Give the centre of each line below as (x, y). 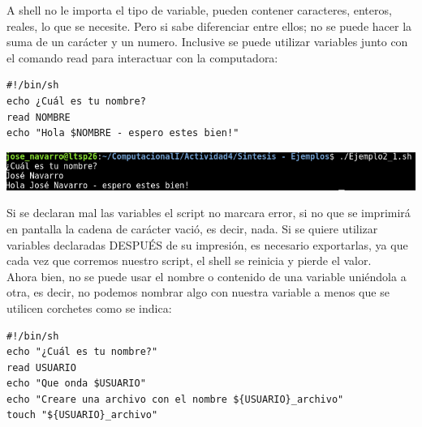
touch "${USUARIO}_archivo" (82, 415)
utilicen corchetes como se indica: (89, 307)
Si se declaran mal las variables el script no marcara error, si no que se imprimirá (209, 213)
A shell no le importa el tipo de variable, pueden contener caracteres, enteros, (199, 10)
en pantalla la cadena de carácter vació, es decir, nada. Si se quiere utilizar (192, 228)
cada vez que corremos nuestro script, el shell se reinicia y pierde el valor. (189, 260)
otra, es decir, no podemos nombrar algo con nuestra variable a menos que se (198, 292)
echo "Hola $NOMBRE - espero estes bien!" (123, 133)
